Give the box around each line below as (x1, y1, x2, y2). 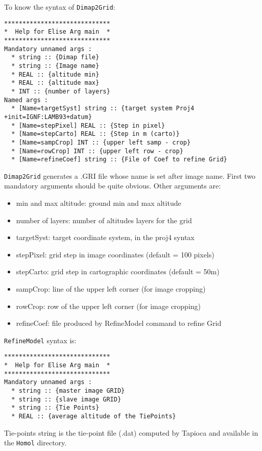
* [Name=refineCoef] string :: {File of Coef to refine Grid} (11, 156, 227, 163)
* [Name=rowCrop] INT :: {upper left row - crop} (11, 147, 183, 155)
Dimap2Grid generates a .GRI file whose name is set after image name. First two (4, 170, 256, 181)
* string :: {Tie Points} (11, 404, 100, 412)
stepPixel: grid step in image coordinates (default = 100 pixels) (16, 249, 215, 259)
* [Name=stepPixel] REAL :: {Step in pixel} (11, 122, 165, 129)
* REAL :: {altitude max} (11, 79, 100, 87)
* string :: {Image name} (11, 62, 100, 69)
